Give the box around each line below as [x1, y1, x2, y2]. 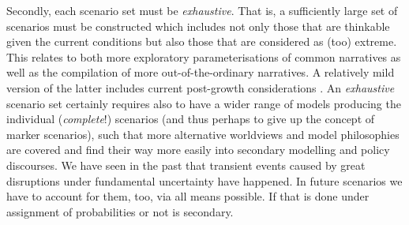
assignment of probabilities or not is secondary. [6, 203, 234, 219]
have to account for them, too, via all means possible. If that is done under [6, 188, 370, 204]
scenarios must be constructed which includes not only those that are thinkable [6, 17, 390, 34]
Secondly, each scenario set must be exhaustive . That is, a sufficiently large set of [6, 2, 398, 18]
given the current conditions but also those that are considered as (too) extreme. [6, 33, 397, 50]
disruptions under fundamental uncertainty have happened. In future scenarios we [6, 172, 403, 189]
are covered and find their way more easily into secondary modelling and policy [6, 141, 390, 158]
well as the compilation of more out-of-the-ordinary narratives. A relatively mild [6, 64, 395, 81]
